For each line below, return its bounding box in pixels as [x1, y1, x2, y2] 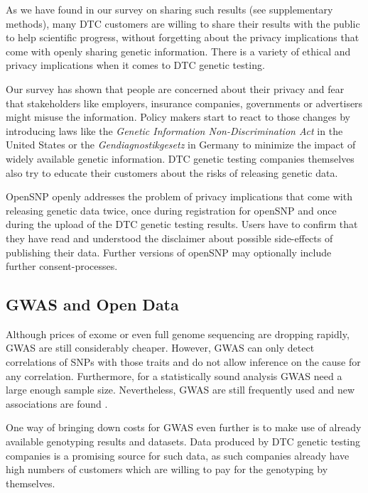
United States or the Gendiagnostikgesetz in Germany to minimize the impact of [6, 137, 356, 152]
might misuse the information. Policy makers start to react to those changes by [6, 109, 350, 124]
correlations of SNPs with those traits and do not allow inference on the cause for [6, 354, 361, 369]
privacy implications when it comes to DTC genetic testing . [6, 58, 265, 72]
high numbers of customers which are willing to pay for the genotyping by [6, 462, 328, 477]
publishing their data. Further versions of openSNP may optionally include [6, 244, 332, 259]
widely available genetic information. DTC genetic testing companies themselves [6, 151, 355, 166]
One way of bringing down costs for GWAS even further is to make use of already [6, 420, 362, 435]
